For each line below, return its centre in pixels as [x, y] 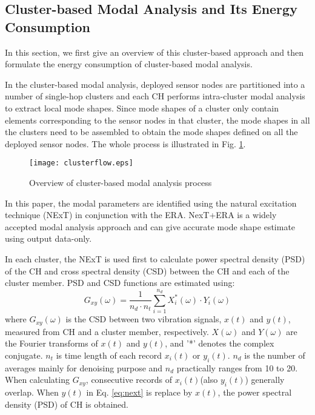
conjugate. [24, 355]
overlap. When [32, 392]
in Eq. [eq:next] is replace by [139, 392]
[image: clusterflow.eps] [81, 163]
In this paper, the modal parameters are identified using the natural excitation [151, 203]
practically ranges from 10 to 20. [237, 367]
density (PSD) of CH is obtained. [67, 404]
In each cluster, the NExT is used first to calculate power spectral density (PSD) [155, 258]
